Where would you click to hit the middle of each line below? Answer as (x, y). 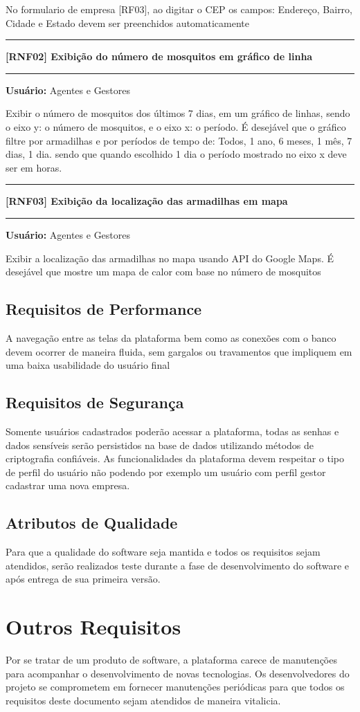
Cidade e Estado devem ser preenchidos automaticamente (128, 22)
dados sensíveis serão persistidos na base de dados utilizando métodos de (160, 445)
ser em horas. (34, 167)
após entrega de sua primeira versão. (83, 579)
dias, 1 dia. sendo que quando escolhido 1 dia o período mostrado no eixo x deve (176, 154)
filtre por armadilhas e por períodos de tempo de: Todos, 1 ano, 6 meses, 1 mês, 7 (179, 140)
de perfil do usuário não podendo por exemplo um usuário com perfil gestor (166, 472)
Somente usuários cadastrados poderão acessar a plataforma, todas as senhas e (172, 431)
